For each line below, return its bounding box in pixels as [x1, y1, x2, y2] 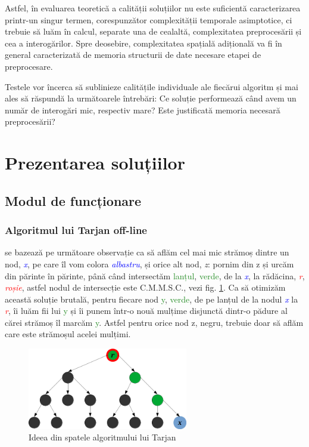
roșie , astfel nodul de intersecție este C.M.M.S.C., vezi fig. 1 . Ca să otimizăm [5, 281, 286, 294]
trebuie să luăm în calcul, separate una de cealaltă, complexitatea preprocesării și [5, 25, 302, 38]
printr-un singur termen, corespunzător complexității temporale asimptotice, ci [5, 13, 292, 26]
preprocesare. [5, 60, 53, 72]
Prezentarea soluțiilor [5, 150, 185, 175]
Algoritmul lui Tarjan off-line [5, 223, 147, 238]
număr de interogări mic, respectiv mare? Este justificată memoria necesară [5, 103, 280, 116]
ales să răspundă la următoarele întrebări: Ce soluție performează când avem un [5, 92, 296, 104]
